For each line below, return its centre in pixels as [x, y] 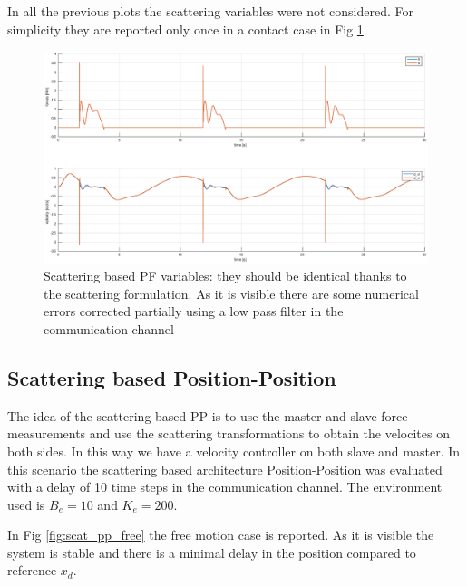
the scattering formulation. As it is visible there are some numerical [231, 293]
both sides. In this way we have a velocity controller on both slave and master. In [234, 451]
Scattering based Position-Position [172, 377]
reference [32, 570]
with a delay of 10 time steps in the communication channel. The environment [225, 487]
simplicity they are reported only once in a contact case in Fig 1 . [187, 29]
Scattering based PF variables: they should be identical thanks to [225, 276]
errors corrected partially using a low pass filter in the [194, 311]
